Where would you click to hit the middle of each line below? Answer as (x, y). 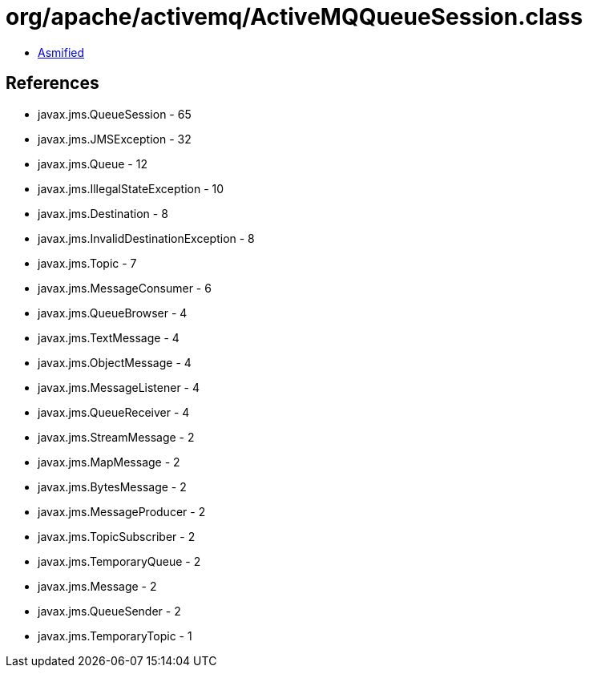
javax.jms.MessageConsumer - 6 (125, 288)
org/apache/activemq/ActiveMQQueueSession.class (294, 17)
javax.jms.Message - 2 (97, 586)
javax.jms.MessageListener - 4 (119, 387)
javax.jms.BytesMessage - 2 (112, 486)
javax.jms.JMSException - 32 (115, 139)
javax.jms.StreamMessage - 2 (116, 437)
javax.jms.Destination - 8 (103, 213)
